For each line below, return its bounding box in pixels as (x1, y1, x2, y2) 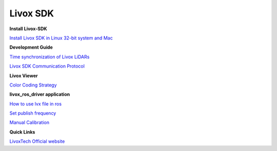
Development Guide (9, 44, 53, 51)
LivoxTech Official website (9, 138, 65, 144)
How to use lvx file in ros (9, 100, 62, 107)
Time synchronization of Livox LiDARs (9, 54, 90, 60)
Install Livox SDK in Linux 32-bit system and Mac (9, 35, 113, 41)
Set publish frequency (9, 110, 56, 116)
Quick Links (9, 128, 35, 135)
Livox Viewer (9, 72, 38, 79)
